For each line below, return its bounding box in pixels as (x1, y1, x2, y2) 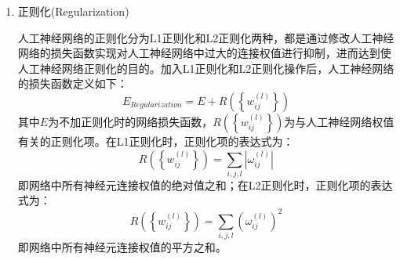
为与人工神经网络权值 (284, 113, 395, 129)
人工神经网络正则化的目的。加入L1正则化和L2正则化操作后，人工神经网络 (17, 60, 395, 76)
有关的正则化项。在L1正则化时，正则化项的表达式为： (17, 132, 294, 149)
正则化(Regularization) (17, 3, 129, 19)
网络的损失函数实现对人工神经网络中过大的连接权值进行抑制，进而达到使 (17, 45, 391, 61)
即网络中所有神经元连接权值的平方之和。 (17, 238, 227, 255)
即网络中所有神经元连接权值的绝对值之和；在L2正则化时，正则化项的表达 (17, 176, 393, 193)
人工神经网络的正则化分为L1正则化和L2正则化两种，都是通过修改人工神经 (17, 29, 395, 45)
